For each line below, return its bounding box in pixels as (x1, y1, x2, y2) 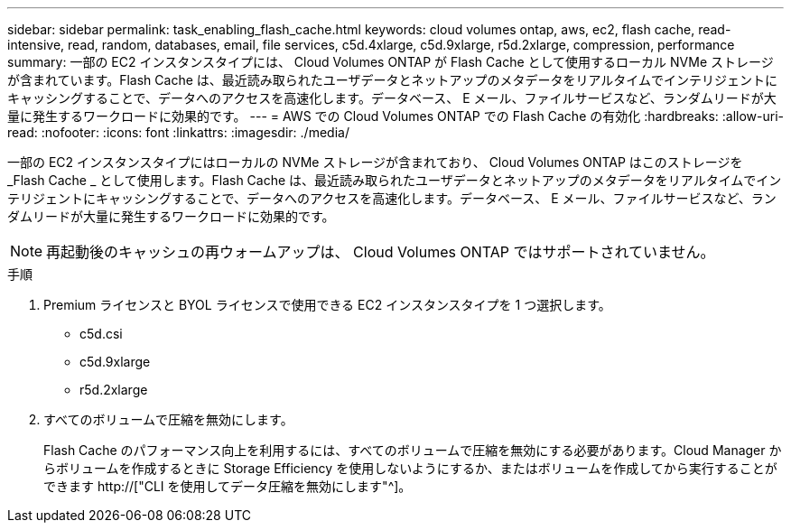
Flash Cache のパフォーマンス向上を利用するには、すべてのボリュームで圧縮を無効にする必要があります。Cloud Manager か (43, 442, 782, 458)
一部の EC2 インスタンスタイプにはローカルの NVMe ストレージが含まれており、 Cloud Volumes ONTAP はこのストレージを (7, 154, 743, 170)
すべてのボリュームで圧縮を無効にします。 (43, 412, 293, 427)
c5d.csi (79, 326, 123, 341)
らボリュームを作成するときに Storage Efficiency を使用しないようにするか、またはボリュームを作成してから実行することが (43, 460, 777, 476)
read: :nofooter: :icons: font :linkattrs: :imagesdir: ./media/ (7, 125, 349, 140)
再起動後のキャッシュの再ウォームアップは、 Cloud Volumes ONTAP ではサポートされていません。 (46, 243, 715, 261)
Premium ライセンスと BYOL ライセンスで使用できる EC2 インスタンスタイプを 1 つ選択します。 (43, 297, 611, 312)
